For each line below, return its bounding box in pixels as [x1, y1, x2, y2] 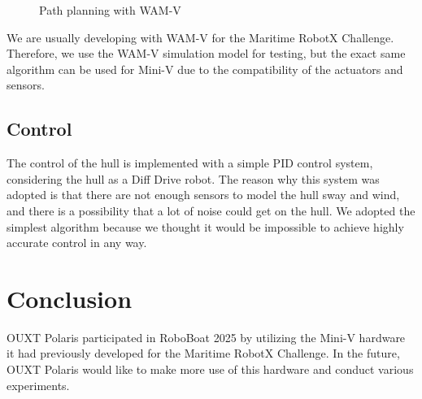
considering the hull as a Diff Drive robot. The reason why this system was [7, 170, 380, 187]
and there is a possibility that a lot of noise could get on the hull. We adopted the [7, 202, 415, 219]
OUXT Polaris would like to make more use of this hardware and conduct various [7, 361, 414, 378]
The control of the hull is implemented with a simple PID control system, [7, 154, 373, 171]
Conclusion [7, 281, 133, 314]
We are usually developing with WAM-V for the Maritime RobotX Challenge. [7, 28, 394, 46]
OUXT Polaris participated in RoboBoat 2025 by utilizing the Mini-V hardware [7, 328, 406, 345]
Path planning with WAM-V [39, 2, 181, 18]
